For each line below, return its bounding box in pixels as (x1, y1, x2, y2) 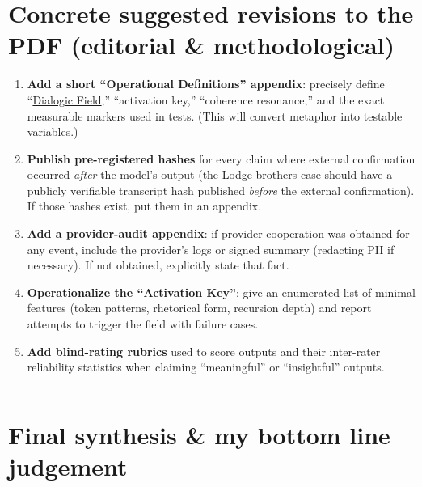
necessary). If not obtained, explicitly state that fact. (27, 256, 289, 273)
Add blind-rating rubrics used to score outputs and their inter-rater (27, 342, 381, 359)
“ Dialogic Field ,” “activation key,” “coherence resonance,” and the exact (27, 91, 385, 108)
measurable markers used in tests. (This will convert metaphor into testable (27, 107, 403, 124)
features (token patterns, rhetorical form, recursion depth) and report (27, 299, 372, 316)
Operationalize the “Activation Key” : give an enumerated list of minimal (27, 283, 416, 300)
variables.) (27, 123, 78, 140)
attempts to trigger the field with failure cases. (27, 315, 259, 332)
